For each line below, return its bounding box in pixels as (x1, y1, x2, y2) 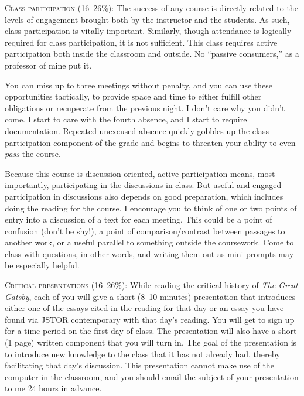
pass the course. (5, 148, 61, 160)
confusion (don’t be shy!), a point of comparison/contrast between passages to (5, 224, 285, 237)
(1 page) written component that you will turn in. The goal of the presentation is (5, 336, 297, 349)
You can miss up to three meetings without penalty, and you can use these (5, 78, 272, 91)
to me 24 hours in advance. (5, 382, 102, 394)
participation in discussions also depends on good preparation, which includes (5, 190, 283, 202)
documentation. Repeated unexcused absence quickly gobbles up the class (5, 124, 269, 136)
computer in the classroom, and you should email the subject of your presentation (5, 370, 299, 383)
